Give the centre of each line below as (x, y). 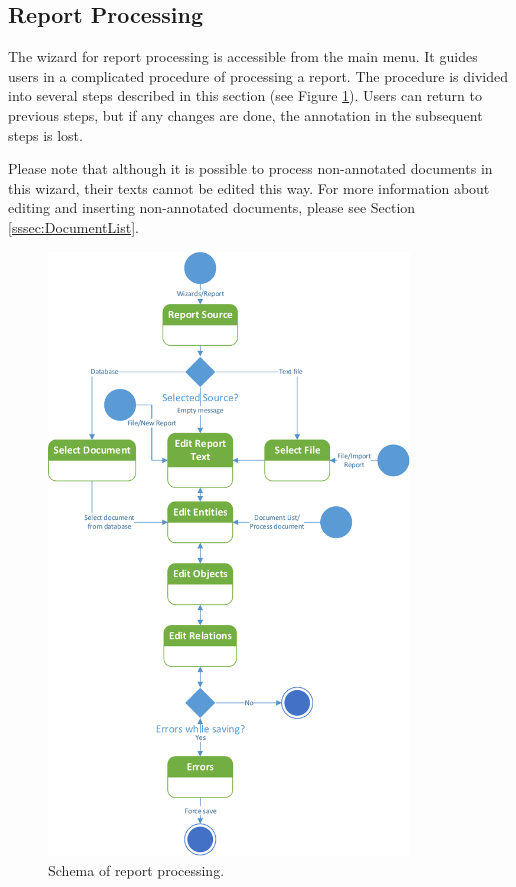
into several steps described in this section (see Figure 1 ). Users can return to (245, 95)
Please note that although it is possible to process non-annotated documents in (250, 168)
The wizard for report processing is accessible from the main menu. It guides (243, 56)
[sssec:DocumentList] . (73, 226)
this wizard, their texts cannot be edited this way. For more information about (249, 187)
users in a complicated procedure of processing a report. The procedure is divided (258, 75)
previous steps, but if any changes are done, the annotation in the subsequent (245, 114)
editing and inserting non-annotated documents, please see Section (212, 207)
